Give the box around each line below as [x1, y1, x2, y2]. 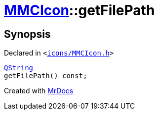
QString [4, 64, 34, 72]
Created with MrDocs [4, 86, 74, 95]
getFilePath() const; [4, 72, 87, 80]
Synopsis [4, 28, 51, 40]
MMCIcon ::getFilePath [4, 2, 155, 19]
